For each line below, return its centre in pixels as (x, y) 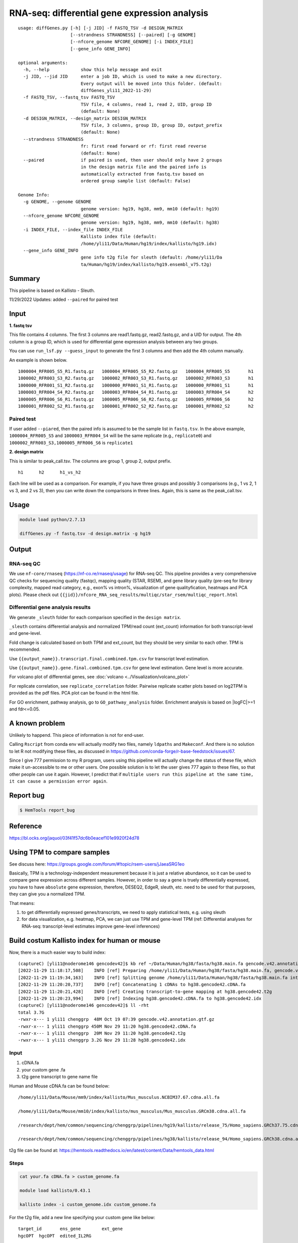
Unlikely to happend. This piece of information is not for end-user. (77, 735)
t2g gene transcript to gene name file (60, 1077)
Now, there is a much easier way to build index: (58, 952)
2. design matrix (26, 452)
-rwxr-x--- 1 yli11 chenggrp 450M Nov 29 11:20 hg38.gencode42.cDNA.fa (107, 1026)
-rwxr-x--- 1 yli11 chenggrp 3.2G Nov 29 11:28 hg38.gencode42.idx (102, 1040)
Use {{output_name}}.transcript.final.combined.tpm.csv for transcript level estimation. (109, 658)
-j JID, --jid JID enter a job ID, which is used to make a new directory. (123, 77)
